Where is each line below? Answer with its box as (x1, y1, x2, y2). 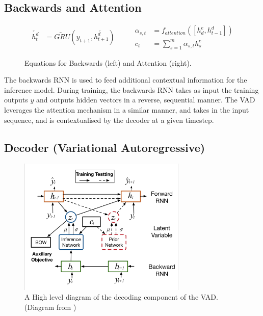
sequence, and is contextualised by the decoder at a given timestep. (4, 114, 214, 125)
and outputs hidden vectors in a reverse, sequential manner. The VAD (36, 94, 255, 105)
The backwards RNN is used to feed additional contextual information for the (4, 74, 247, 85)
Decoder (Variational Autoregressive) (4, 139, 205, 155)
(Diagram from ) (24, 301, 76, 312)
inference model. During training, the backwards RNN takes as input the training (4, 84, 259, 95)
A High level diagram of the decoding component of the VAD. (24, 292, 218, 302)
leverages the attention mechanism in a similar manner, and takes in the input (4, 104, 249, 115)
